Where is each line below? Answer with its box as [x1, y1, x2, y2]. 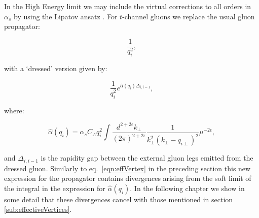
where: [4, 105, 24, 115]
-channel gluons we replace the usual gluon [122, 11, 255, 21]
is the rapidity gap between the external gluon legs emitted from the [41, 152, 253, 163]
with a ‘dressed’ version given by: [4, 63, 107, 73]
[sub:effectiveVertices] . [4, 204, 72, 214]
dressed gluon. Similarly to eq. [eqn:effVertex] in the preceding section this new [4, 163, 251, 173]
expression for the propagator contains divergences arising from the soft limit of [4, 173, 251, 183]
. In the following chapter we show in [130, 182, 245, 193]
